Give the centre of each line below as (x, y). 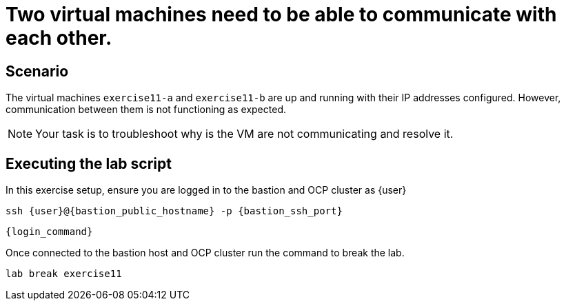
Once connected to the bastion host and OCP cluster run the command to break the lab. (205, 253)
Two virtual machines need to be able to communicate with (281, 14)
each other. (59, 38)
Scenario (37, 71)
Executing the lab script (89, 163)
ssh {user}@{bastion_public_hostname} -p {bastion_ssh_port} (174, 211)
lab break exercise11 (64, 274)
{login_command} (49, 232)
